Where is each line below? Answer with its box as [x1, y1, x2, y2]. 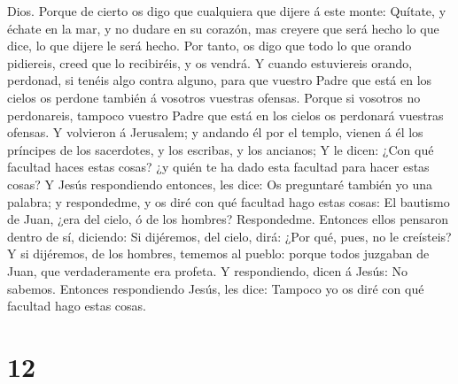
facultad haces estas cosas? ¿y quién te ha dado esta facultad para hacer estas [7, 157, 430, 176]
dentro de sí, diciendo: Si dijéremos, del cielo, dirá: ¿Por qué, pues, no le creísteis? [7, 227, 452, 245]
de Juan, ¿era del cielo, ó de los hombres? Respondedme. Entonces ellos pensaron [7, 210, 449, 228]
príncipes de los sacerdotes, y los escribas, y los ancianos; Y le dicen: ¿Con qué [7, 140, 434, 158]
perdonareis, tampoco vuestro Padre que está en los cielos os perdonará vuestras [7, 105, 444, 124]
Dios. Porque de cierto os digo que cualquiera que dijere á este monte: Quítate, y [7, 2, 446, 19]
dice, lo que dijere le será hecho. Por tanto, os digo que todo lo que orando [7, 36, 412, 55]
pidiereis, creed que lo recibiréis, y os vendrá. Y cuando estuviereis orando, [7, 53, 413, 72]
